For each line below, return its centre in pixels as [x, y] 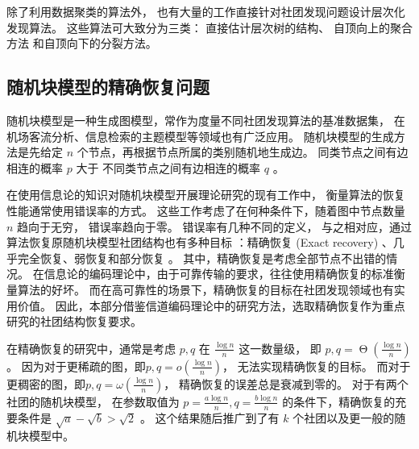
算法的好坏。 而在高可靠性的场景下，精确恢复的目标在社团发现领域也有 [205, 289]
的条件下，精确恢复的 [339, 401]
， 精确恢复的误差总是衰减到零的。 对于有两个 [286, 383]
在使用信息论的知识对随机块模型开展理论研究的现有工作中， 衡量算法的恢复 [206, 195]
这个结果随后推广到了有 [217, 417]
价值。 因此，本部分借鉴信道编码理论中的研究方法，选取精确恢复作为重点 [211, 305]
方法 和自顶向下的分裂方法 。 [82, 43]
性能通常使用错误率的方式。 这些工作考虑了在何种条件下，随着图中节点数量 [206, 210]
